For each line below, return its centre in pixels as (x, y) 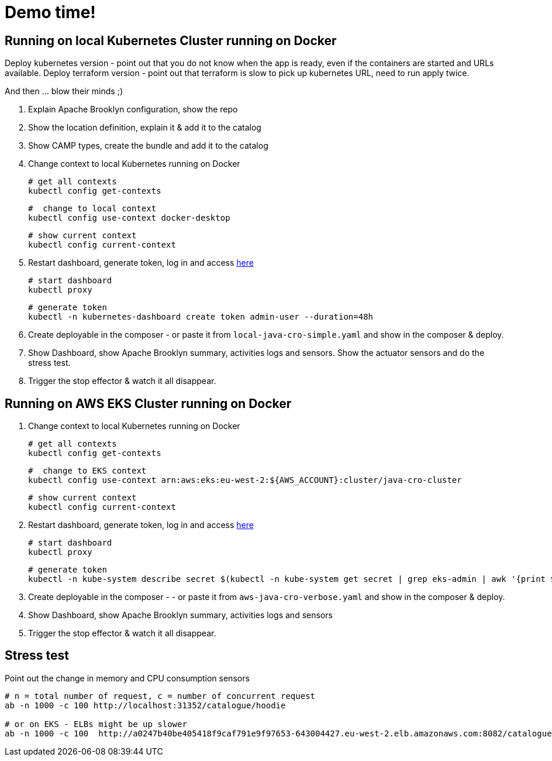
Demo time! (50, 12)
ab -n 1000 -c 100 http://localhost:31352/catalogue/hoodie (145, 705)
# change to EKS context (87, 471)
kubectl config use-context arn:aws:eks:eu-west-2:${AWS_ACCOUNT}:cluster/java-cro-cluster (245, 480)
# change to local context (92, 209)
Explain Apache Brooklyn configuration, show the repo (133, 109)
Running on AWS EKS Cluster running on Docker (148, 403)
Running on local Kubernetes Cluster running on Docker (171, 40)
